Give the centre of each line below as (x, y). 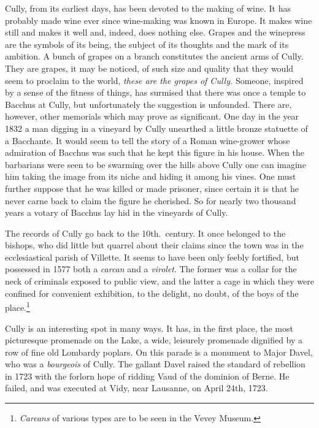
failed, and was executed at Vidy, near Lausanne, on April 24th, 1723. (136, 388)
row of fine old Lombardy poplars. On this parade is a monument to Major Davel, (159, 352)
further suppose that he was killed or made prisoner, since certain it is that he (152, 188)
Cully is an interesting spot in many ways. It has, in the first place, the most (149, 328)
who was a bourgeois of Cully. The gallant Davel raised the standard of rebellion (155, 364)
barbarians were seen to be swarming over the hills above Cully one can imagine (156, 164)
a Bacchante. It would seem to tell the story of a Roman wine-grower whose (148, 140)
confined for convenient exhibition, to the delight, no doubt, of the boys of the (152, 293)
